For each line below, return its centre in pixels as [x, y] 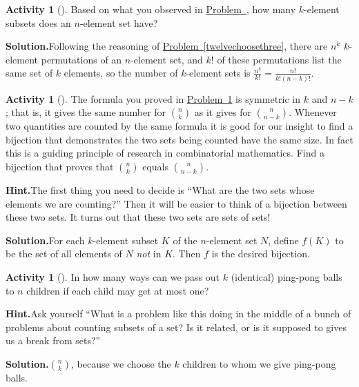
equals [155, 167]
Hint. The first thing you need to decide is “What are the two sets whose [160, 190]
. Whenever [313, 112]
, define [283, 240]
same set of [29, 73]
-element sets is [218, 73]
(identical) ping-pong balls [287, 277]
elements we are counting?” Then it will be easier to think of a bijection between [176, 203]
